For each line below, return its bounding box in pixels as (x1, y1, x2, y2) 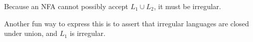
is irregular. (69, 28, 105, 38)
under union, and (4, 28, 58, 38)
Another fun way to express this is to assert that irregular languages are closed (4, 18, 249, 28)
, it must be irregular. (154, 1, 221, 11)
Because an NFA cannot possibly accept (4, 1, 128, 11)
